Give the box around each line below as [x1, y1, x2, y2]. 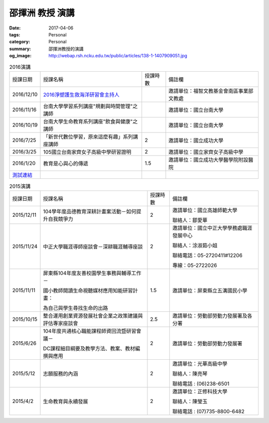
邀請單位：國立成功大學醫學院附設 [168, 156, 249, 163]
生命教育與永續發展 [43, 398, 88, 405]
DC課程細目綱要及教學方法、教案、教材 [43, 345, 135, 352]
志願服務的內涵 [43, 370, 78, 377]
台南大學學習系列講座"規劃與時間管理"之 [43, 103, 138, 110]
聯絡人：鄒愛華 [172, 217, 208, 224]
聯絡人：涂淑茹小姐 [172, 242, 218, 249]
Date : [9, 25, 21, 31]
